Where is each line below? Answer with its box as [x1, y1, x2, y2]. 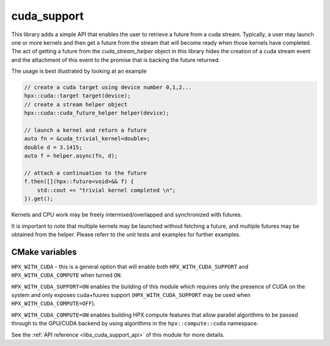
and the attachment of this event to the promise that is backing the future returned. [11, 56, 220, 64]
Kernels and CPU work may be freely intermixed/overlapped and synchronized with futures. [11, 211, 243, 219]
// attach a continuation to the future [24, 170, 147, 176]
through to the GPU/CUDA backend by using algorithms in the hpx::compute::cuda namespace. [11, 320, 259, 327]
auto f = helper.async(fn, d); [24, 152, 119, 159]
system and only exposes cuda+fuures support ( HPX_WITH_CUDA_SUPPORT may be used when [11, 291, 251, 299]
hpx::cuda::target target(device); [24, 92, 131, 99]
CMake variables [11, 247, 77, 257]
